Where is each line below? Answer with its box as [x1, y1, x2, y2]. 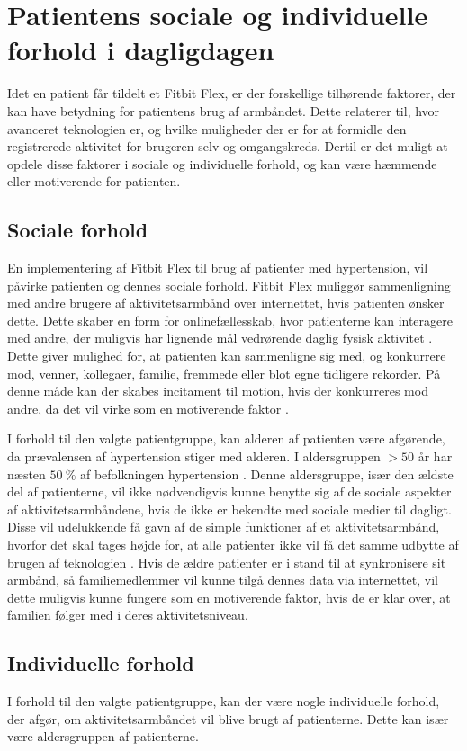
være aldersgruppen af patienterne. [7, 727, 199, 746]
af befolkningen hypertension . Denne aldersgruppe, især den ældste [79, 464, 454, 483]
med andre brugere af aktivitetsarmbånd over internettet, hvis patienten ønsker [7, 293, 445, 312]
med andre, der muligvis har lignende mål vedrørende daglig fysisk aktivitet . [7, 328, 433, 347]
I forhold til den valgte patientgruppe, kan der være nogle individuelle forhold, [7, 692, 440, 711]
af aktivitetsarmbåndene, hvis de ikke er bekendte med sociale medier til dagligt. [7, 499, 452, 518]
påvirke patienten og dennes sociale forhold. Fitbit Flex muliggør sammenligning [7, 275, 451, 294]
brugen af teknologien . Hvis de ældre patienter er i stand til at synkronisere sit [7, 552, 446, 571]
